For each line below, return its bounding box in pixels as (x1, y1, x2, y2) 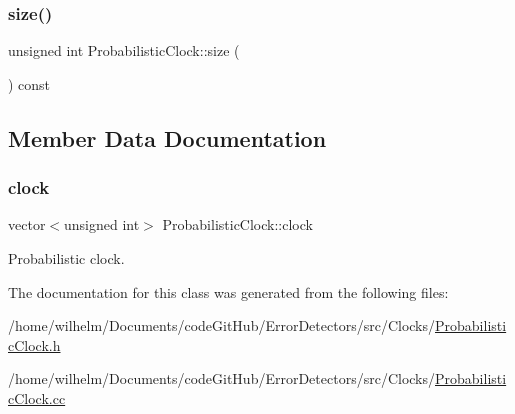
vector (8, 214, 46, 235)
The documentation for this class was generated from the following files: (8, 281, 449, 302)
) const (8, 73, 51, 94)
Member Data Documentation (8, 122, 327, 153)
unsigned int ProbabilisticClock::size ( (8, 40, 240, 61)
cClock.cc (8, 387, 66, 408)
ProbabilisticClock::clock (162, 214, 313, 235)
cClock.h (8, 334, 61, 355)
